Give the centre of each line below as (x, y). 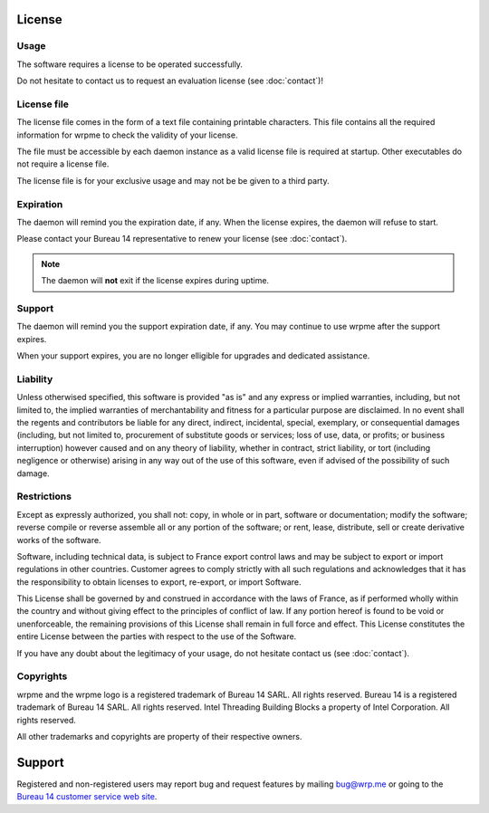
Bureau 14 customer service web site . (87, 797)
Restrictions (44, 496)
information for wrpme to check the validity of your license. (127, 135)
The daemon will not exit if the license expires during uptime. (155, 281)
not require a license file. (63, 164)
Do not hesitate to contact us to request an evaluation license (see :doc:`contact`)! (170, 81)
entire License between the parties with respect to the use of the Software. (157, 636)
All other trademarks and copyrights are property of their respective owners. (159, 736)
